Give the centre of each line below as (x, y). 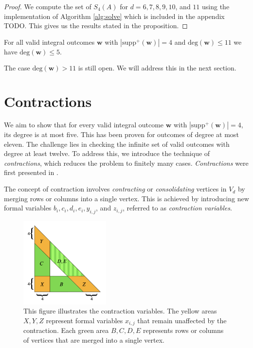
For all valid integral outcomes (49, 42)
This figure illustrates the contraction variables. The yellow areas (120, 311)
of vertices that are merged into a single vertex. (94, 340)
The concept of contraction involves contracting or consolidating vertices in (115, 189)
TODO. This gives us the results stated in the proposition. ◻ (96, 26)
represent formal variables (84, 320)
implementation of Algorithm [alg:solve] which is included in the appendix (114, 16)
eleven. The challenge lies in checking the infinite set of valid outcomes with (117, 144)
